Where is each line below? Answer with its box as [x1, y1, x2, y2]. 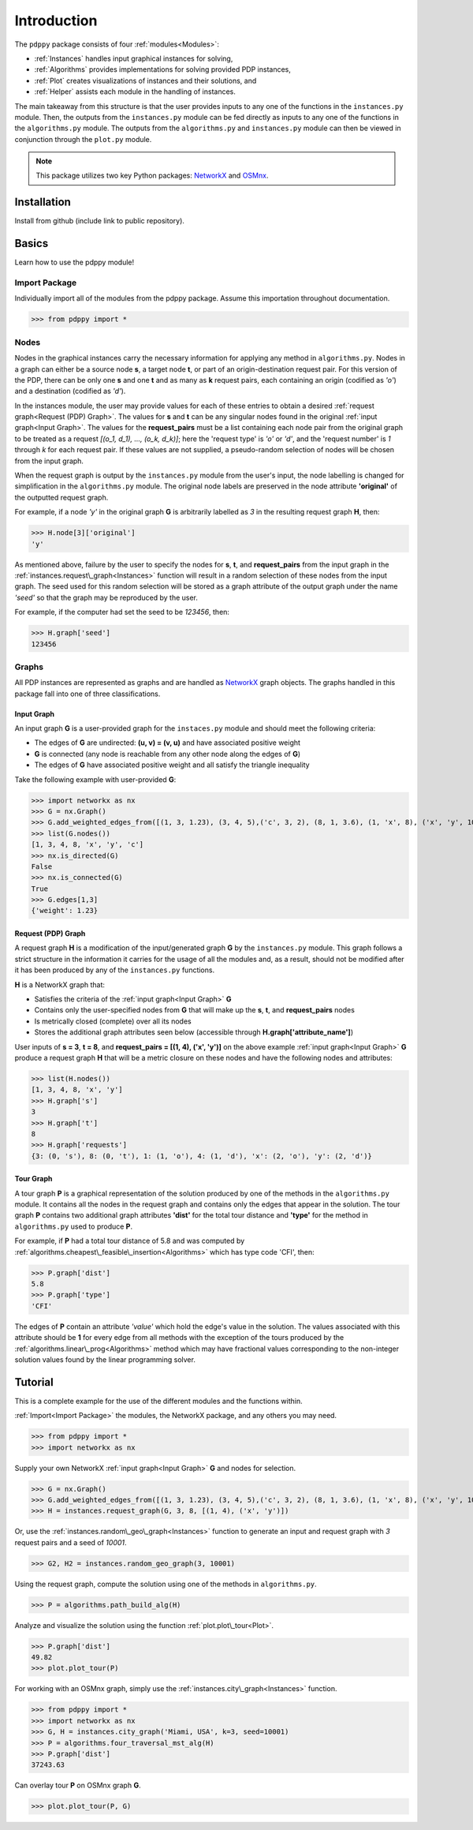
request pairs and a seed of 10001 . [14, 1537, 127, 1547]
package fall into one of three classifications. [14, 689, 161, 698]
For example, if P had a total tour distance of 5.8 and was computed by [14, 1236, 245, 1246]
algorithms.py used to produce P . [14, 1222, 133, 1231]
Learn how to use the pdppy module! [14, 257, 134, 268]
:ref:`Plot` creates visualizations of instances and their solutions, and [34, 76, 257, 85]
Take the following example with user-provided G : [14, 774, 177, 784]
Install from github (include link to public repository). [14, 216, 185, 226]
